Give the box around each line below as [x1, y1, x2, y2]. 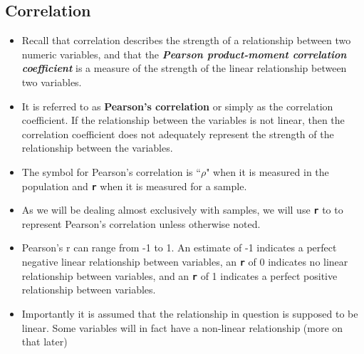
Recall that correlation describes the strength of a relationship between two [21, 33, 351, 48]
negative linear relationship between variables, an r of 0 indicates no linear [21, 254, 348, 269]
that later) [21, 334, 68, 349]
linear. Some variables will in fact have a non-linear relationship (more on [21, 320, 343, 335]
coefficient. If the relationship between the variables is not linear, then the [21, 113, 345, 127]
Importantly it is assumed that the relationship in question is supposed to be [21, 306, 358, 321]
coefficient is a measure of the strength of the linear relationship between [21, 61, 347, 76]
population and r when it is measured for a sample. [21, 178, 247, 193]
